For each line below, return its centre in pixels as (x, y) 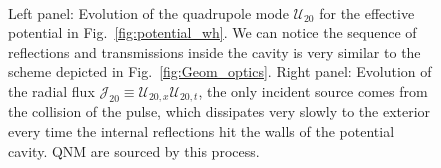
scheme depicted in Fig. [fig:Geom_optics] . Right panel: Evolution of (220, 71)
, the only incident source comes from (313, 90)
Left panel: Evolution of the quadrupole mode (148, 12)
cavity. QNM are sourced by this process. (134, 150)
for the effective (367, 12)
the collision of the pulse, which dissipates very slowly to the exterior (219, 111)
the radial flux (51, 90)
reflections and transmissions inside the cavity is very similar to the (214, 51)
